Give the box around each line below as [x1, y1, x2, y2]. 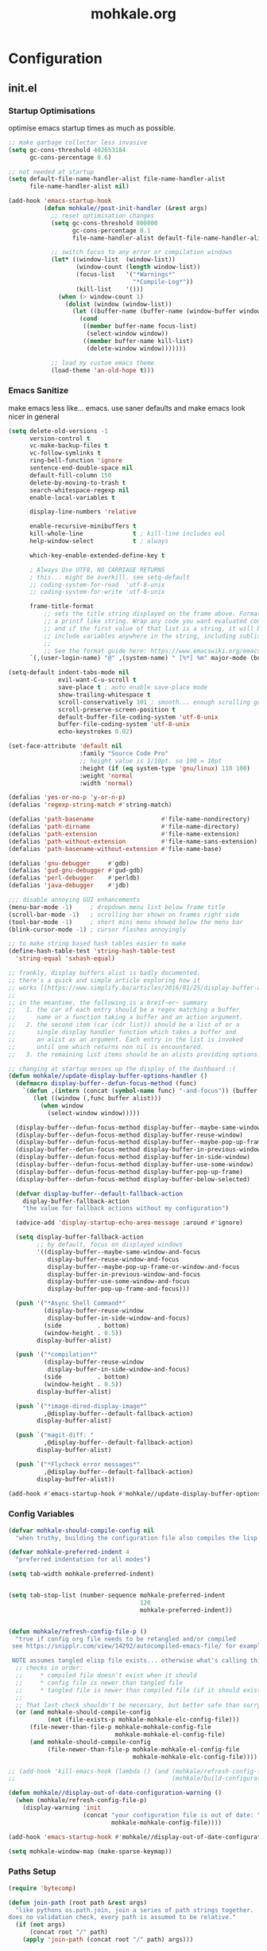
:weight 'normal [79, 771, 133, 780]
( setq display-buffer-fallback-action [15, 1233, 145, 1242]
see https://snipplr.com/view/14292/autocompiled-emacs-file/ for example [11, 1642, 265, 1650]
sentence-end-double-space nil [29, 464, 133, 472]
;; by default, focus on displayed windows [37, 1241, 183, 1249]
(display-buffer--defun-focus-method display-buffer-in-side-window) [15, 1153, 250, 1161]
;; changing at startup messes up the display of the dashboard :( [8, 1064, 237, 1073]
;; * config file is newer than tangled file [15, 1679, 183, 1687]
